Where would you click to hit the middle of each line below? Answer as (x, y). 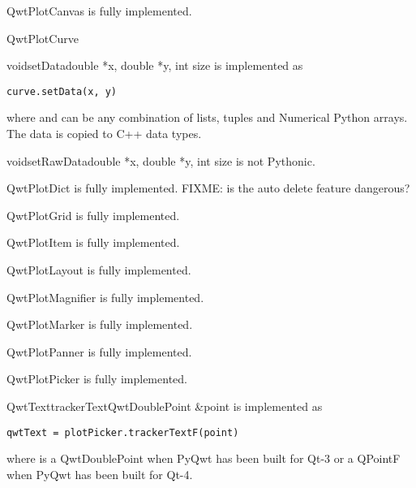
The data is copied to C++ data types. (104, 134)
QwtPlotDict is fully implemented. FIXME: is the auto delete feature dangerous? (208, 188)
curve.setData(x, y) (62, 91)
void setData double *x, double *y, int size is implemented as (155, 65)
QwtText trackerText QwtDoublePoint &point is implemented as (165, 406)
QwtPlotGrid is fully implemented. (93, 215)
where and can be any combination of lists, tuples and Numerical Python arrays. (207, 117)
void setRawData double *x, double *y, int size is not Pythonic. (161, 160)
